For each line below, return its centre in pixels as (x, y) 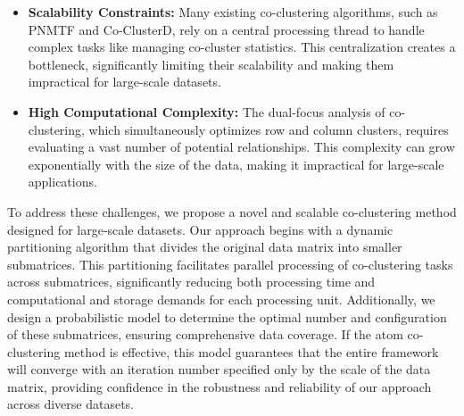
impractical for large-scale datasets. (124, 82)
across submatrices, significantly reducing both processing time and (191, 282)
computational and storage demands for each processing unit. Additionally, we (221, 299)
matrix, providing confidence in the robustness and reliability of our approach (220, 386)
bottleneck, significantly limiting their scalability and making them (211, 64)
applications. (62, 182)
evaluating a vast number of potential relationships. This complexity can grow (241, 147)
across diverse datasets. (70, 404)
